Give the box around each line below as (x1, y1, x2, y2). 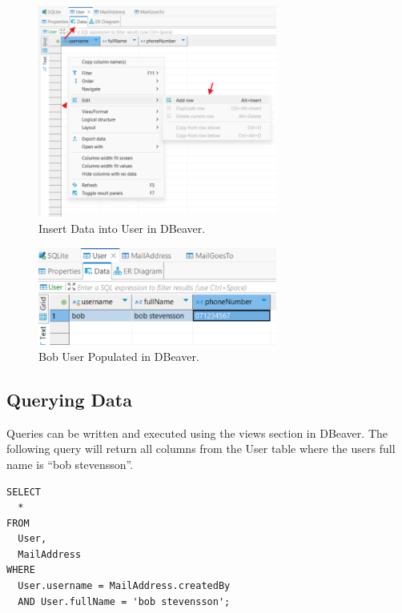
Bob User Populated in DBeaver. (38, 347, 199, 364)
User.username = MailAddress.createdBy (18, 580, 231, 592)
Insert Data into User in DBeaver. (38, 219, 206, 236)
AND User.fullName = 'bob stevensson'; (18, 595, 231, 607)
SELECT (6, 486, 41, 498)
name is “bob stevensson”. (6, 455, 134, 472)
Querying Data (6, 387, 132, 411)
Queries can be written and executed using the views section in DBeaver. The (6, 424, 388, 441)
